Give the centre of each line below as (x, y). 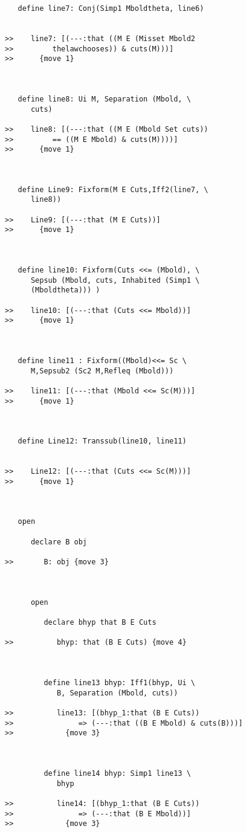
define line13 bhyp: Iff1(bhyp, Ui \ (119, 682)
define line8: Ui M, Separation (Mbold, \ (104, 99)
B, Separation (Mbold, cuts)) (117, 693)
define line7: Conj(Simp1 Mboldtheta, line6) (111, 8)
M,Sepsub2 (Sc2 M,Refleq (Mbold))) (102, 371)
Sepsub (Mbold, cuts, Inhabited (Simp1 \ (115, 280)
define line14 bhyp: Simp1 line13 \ (117, 773)
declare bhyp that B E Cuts (100, 623)
